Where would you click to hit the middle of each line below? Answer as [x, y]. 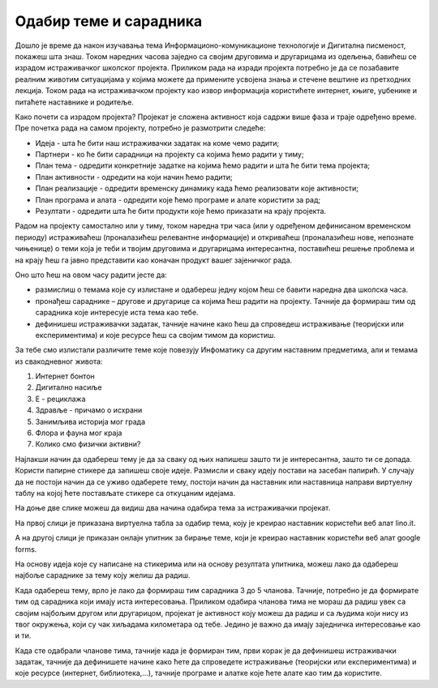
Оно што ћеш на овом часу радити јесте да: [91, 275]
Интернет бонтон [65, 376]
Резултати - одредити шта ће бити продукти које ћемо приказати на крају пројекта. [181, 212]
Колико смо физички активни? [88, 444]
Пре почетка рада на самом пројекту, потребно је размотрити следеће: [141, 128]
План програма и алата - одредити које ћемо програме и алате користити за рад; [178, 199]
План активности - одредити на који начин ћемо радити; [134, 177]
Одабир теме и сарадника [109, 21]
